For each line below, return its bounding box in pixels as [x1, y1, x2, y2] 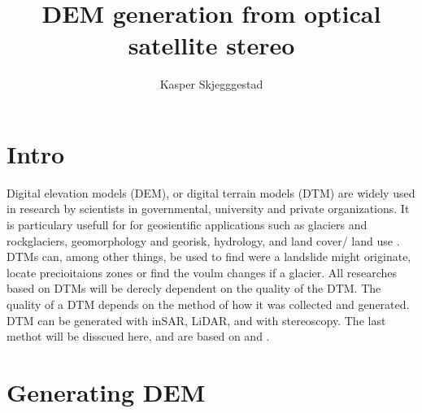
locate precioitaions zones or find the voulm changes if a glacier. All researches [7, 263, 398, 280]
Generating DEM [7, 375, 206, 408]
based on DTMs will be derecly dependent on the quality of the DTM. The [7, 280, 381, 297]
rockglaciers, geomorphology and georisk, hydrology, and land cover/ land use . [7, 232, 400, 249]
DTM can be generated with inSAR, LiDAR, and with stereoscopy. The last [7, 311, 386, 328]
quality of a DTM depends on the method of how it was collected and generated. [7, 296, 410, 312]
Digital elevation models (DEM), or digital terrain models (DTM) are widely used [7, 184, 415, 201]
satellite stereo [128, 28, 295, 62]
